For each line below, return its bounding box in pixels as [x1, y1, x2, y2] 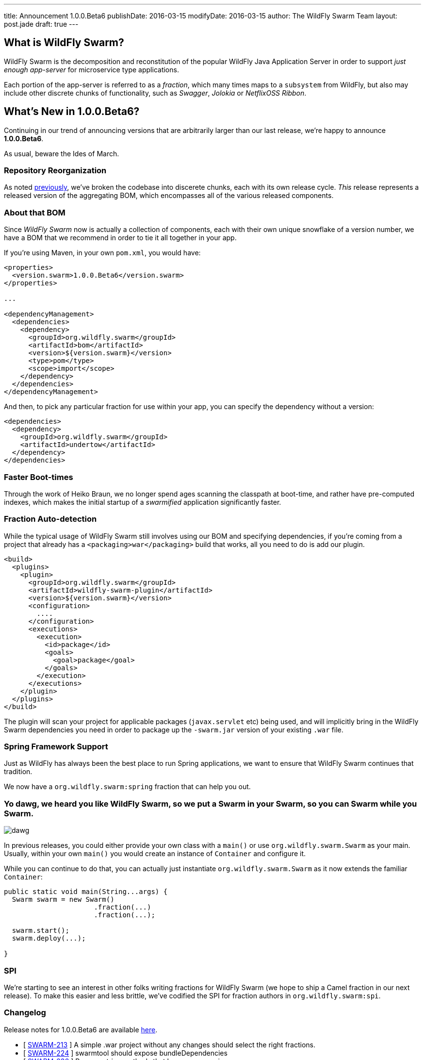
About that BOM [4, 207, 65, 217]
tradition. [4, 767, 33, 776]
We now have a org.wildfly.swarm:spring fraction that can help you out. [4, 782, 251, 791]
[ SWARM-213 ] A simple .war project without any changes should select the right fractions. [23, 1040, 316, 1049]
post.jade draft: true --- [4, 20, 79, 28]
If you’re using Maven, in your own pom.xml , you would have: [4, 248, 201, 257]
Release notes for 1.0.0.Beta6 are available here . [4, 1025, 158, 1034]
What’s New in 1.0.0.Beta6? [4, 105, 140, 118]
